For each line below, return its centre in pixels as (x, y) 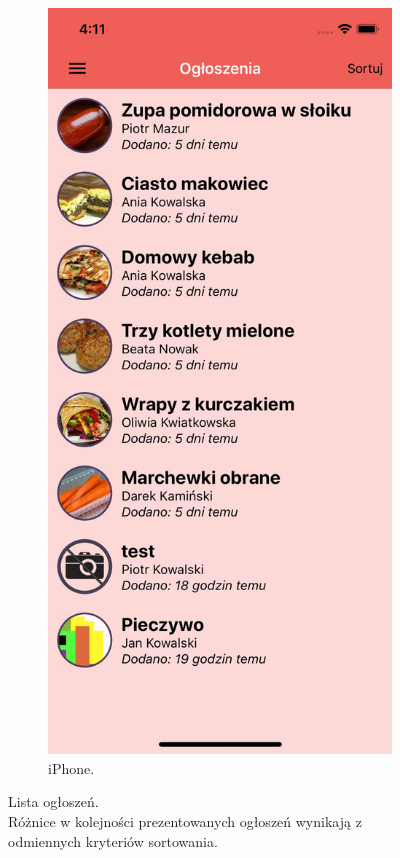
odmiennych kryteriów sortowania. (113, 840)
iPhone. (71, 767)
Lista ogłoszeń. (53, 801)
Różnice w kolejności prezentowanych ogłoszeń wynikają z (185, 821)
